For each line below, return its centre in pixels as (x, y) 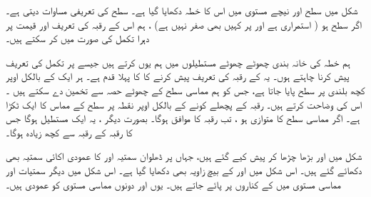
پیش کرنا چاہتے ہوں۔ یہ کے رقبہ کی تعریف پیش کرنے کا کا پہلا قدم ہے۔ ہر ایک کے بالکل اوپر (178, 76)
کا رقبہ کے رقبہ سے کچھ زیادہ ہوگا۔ (69, 132)
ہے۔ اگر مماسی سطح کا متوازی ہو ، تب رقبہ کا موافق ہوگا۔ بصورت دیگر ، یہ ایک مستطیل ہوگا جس (183, 118)
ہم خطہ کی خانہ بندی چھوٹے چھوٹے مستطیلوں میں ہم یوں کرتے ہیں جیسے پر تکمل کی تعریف (178, 62)
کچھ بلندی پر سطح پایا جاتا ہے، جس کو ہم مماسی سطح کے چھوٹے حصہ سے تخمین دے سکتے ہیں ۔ (185, 90)
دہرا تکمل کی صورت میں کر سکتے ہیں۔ (78, 38)
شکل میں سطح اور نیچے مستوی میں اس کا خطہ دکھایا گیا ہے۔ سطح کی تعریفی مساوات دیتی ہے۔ (182, 10)
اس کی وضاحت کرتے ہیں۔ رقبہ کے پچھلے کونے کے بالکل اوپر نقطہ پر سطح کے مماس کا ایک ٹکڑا (184, 104)
